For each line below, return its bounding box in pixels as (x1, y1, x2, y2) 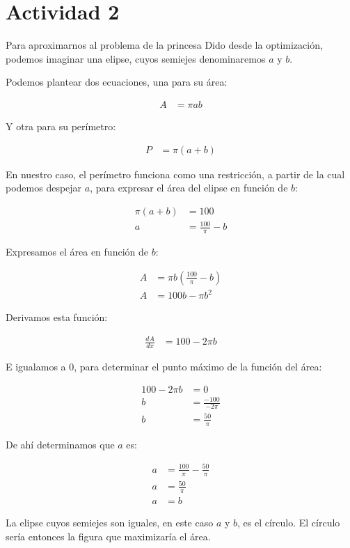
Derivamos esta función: (6, 310, 108, 324)
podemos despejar (6, 180, 82, 195)
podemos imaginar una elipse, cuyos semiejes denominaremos (6, 51, 266, 65)
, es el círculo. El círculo (237, 515, 340, 530)
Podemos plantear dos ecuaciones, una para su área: (6, 75, 228, 89)
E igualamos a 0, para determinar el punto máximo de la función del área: (6, 359, 322, 374)
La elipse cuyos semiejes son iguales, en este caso (6, 515, 214, 530)
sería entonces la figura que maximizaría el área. (6, 529, 211, 543)
